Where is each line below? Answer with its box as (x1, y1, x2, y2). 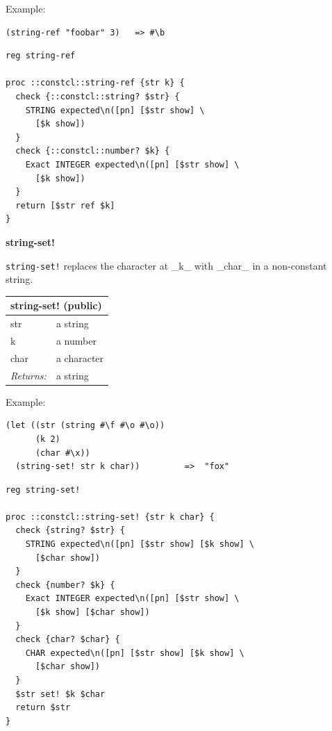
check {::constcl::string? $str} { (15, 91, 180, 101)
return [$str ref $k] (15, 200, 115, 211)
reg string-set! (6, 484, 81, 495)
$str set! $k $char (15, 689, 106, 699)
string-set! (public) (10, 298, 102, 313)
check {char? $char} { (15, 634, 120, 645)
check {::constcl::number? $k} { (15, 146, 170, 156)
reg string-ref (6, 51, 76, 61)
